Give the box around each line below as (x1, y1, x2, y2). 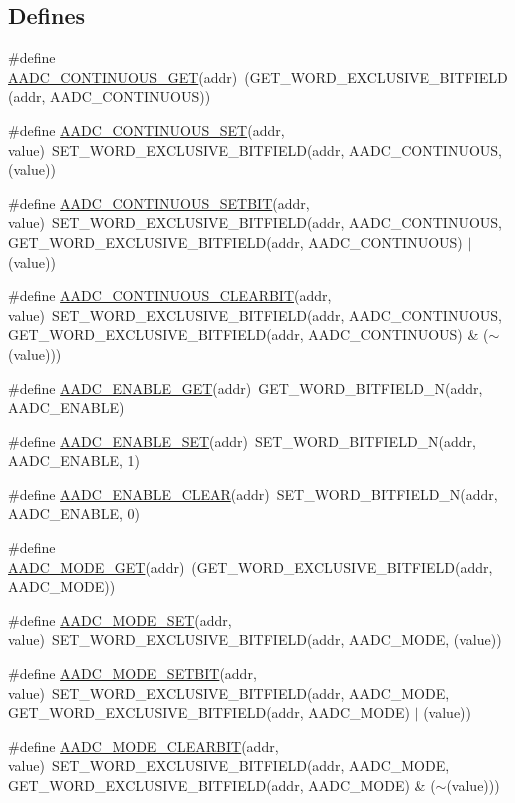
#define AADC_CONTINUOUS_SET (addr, (8, 119, 285, 140)
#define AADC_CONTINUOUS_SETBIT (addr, (8, 192, 310, 213)
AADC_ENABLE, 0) (8, 503, 141, 524)
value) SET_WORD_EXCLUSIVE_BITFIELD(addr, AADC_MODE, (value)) (8, 629, 502, 650)
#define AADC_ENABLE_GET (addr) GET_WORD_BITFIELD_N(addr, (8, 377, 483, 398)
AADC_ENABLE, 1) (8, 450, 141, 471)
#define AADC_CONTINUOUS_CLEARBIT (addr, (8, 285, 332, 306)
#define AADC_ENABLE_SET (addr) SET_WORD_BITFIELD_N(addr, (8, 430, 476, 451)
